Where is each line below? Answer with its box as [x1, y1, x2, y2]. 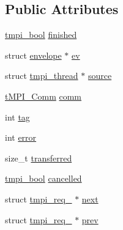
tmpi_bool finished [5, 28, 77, 41]
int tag [5, 110, 30, 123]
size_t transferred [5, 151, 72, 164]
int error [5, 131, 37, 144]
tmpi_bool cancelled [5, 172, 82, 185]
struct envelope [5, 48, 62, 61]
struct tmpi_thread [5, 69, 78, 82]
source [88, 69, 112, 82]
